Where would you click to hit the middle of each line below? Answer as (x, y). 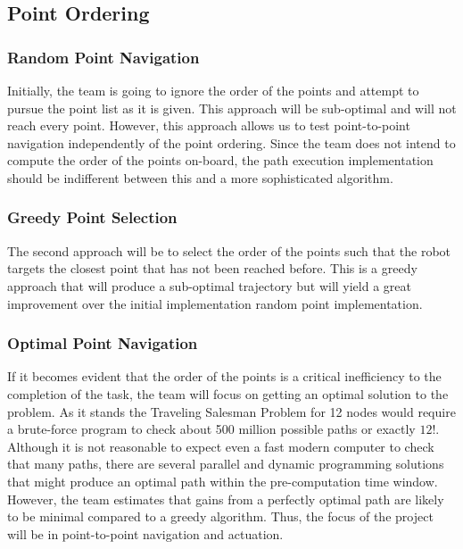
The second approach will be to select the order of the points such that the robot (229, 250)
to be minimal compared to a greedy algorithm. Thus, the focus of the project (220, 516)
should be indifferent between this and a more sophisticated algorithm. (200, 177)
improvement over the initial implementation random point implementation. (215, 303)
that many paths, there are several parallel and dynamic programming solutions (226, 464)
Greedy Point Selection (92, 217)
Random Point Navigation (103, 57)
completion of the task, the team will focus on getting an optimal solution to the (228, 393)
